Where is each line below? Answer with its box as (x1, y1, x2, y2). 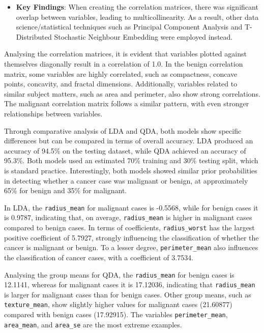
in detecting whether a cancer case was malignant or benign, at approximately (4, 175, 248, 186)
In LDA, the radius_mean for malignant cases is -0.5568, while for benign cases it (4, 202, 258, 213)
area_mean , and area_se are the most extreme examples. (4, 319, 182, 329)
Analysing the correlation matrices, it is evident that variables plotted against (4, 48, 247, 59)
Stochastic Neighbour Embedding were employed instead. (54, 31, 233, 42)
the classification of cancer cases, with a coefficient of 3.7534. (4, 252, 194, 262)
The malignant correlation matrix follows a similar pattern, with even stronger (4, 98, 249, 109)
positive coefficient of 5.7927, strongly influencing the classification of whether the (4, 232, 259, 243)
